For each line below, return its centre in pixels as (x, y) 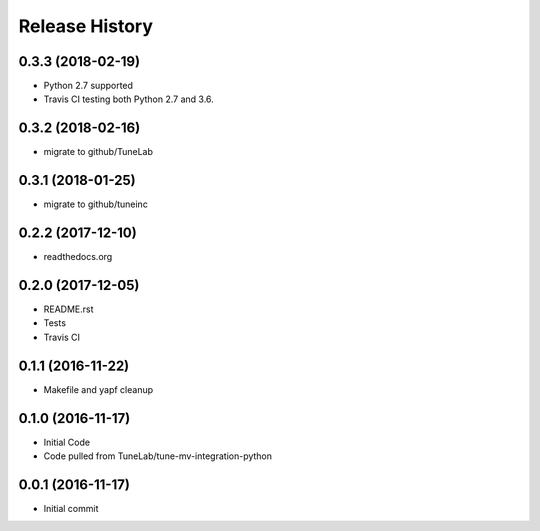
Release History (86, 26)
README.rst (68, 309)
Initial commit (71, 508)
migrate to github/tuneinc (96, 204)
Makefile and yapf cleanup (98, 389)
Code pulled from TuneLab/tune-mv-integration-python (158, 456)
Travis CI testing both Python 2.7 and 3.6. (128, 99)
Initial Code (66, 442)
